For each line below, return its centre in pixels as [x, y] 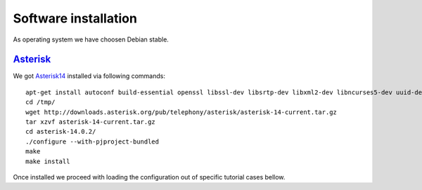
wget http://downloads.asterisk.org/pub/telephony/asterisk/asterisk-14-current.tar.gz [181, 112]
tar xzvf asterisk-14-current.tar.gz [91, 122]
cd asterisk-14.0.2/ [61, 132]
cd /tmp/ [40, 102]
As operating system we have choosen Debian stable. [91, 39]
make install [48, 161]
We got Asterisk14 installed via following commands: [89, 76]
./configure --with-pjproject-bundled [92, 141]
